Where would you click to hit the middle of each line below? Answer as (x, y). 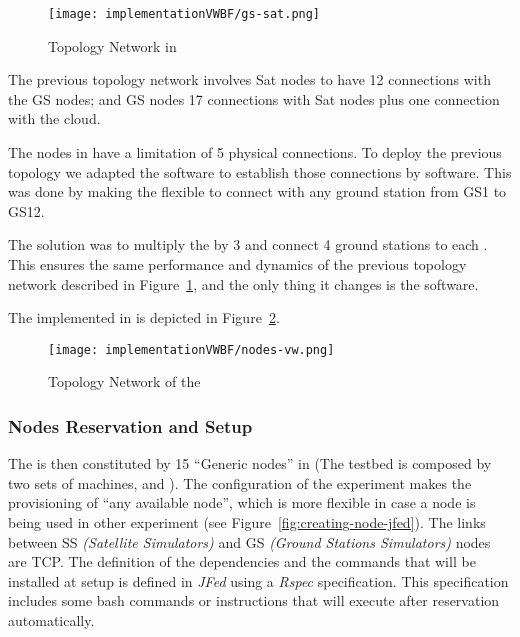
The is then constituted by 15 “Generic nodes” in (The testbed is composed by (250, 463)
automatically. (51, 620)
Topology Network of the (124, 381)
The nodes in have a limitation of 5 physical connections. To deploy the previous (255, 152)
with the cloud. (54, 118)
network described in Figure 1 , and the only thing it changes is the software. (243, 283)
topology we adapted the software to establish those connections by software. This (260, 171)
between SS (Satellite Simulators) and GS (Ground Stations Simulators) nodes (249, 541)
